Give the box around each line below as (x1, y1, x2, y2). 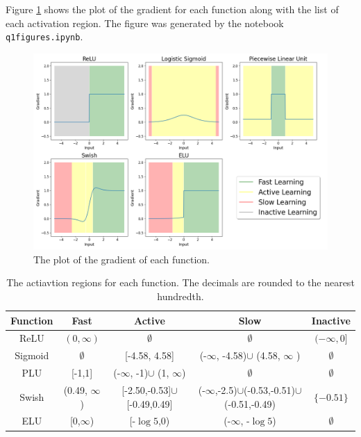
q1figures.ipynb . (6, 29, 83, 44)
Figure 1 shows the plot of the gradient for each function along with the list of (6, 2, 339, 16)
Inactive (311, 313, 351, 327)
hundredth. (157, 289, 204, 304)
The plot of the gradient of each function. (33, 252, 210, 266)
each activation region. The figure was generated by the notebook (6, 15, 284, 30)
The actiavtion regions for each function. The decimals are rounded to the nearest (6, 275, 355, 290)
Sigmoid (15, 348, 49, 363)
